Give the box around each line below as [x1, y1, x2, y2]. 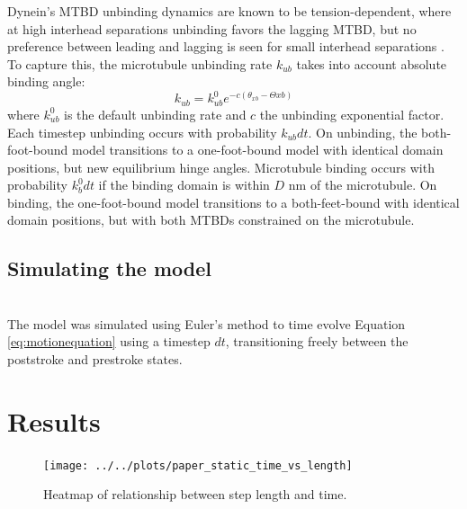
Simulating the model [7, 254, 212, 282]
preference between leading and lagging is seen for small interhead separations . [7, 37, 445, 56]
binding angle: [7, 72, 85, 91]
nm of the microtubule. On [288, 175, 437, 194]
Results [7, 402, 101, 439]
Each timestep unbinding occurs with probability [7, 122, 277, 141]
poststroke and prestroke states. [7, 350, 183, 369]
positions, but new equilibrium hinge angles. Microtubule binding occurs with [7, 157, 435, 176]
